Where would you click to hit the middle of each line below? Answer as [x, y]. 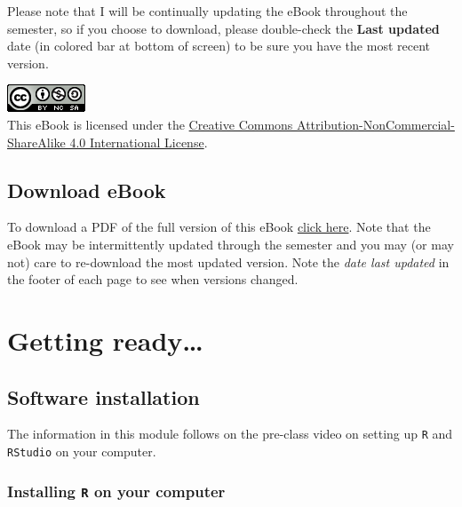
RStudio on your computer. [82, 451]
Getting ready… [105, 340]
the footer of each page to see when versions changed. [153, 279]
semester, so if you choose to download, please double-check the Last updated [223, 28]
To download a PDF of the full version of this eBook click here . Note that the [219, 227]
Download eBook [87, 190]
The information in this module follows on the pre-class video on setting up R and [230, 434]
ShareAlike [36, 142]
